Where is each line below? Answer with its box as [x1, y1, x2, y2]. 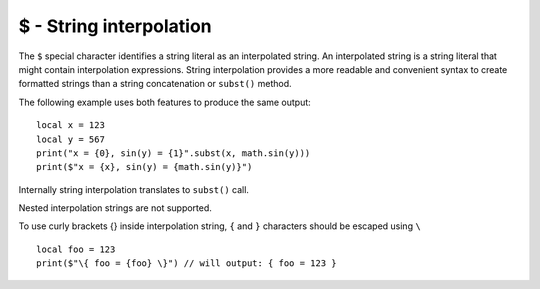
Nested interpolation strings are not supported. [18, 202, 212, 214]
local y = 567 [36, 133, 105, 145]
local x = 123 [36, 120, 105, 131]
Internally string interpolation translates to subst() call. [18, 183, 250, 195]
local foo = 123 [36, 243, 116, 255]
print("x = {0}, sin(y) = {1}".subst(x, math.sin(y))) [36, 147, 311, 159]
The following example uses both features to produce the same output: [18, 96, 312, 108]
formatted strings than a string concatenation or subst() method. [18, 78, 292, 90]
